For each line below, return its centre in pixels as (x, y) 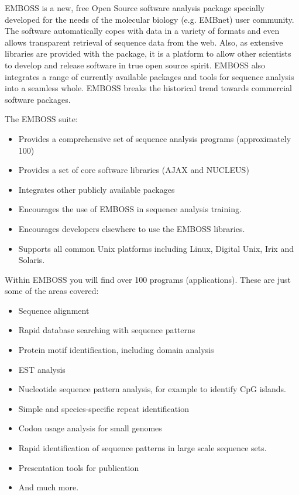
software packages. (38, 99)
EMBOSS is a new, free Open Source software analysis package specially (135, 8)
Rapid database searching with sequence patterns (107, 330)
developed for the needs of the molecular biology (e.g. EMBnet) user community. (149, 19)
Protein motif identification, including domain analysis (116, 350)
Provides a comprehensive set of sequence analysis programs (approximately (155, 138)
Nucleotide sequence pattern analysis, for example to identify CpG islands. (152, 389)
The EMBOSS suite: (41, 119)
